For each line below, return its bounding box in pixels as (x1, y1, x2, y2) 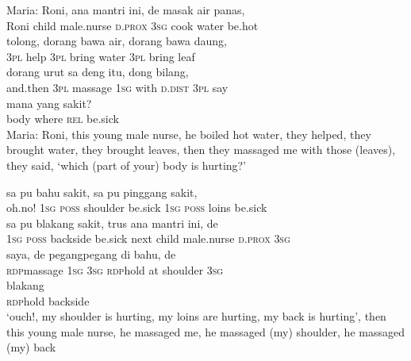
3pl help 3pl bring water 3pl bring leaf (6, 48, 195, 64)
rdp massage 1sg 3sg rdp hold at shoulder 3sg (6, 261, 224, 278)
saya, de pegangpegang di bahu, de (6, 245, 176, 262)
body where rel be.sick (6, 110, 119, 127)
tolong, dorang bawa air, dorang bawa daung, (6, 33, 227, 49)
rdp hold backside (6, 292, 90, 309)
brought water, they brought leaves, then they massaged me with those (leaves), (6, 141, 396, 158)
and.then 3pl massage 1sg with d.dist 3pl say (6, 79, 229, 95)
